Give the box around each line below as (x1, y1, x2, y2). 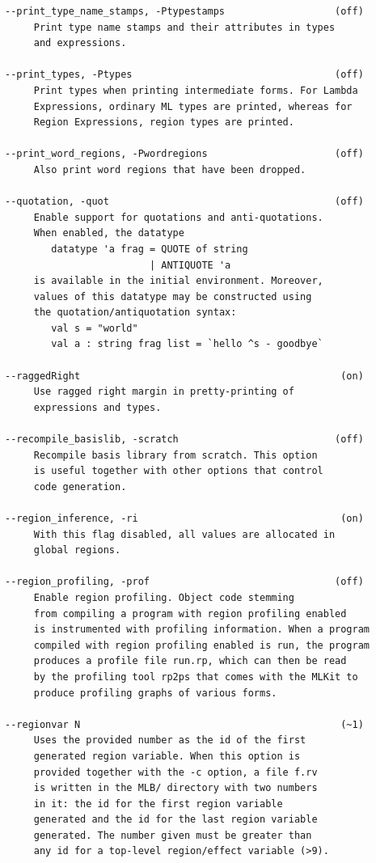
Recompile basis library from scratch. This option (33, 449, 318, 461)
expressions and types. (33, 401, 162, 413)
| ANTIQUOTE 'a (149, 259, 231, 271)
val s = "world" (51, 322, 138, 334)
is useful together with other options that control (33, 465, 323, 477)
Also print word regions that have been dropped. (33, 163, 306, 176)
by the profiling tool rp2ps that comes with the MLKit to (33, 671, 358, 683)
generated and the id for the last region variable (33, 814, 318, 826)
